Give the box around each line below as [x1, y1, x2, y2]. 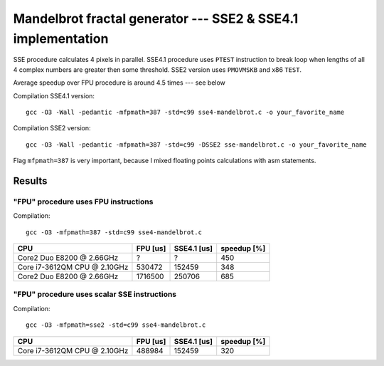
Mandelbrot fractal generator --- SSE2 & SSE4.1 [13, 11, 299, 26]
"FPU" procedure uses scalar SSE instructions [13, 289, 177, 299]
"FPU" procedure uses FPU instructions [13, 197, 154, 206]
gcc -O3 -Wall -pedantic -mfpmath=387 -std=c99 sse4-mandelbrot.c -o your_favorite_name [26, 108, 345, 116]
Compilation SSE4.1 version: [13, 91, 95, 100]
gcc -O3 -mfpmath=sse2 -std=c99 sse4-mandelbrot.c [26, 321, 206, 329]
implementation [13, 31, 109, 46]
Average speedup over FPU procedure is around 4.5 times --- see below [13, 78, 225, 87]
